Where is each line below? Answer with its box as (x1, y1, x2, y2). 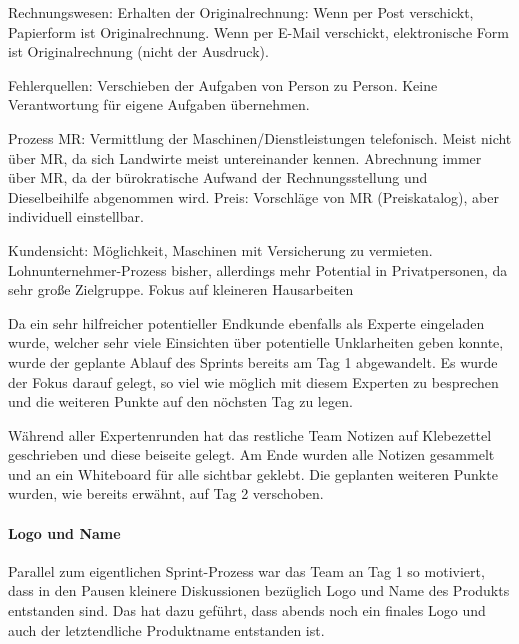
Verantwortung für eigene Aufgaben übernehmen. (8, 94, 310, 115)
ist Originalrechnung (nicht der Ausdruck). (8, 41, 269, 62)
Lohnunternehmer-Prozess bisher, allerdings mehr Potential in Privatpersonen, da (8, 259, 508, 280)
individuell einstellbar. (8, 206, 144, 227)
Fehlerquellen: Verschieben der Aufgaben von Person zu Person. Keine (8, 74, 438, 95)
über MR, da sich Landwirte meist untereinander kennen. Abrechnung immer (8, 147, 482, 168)
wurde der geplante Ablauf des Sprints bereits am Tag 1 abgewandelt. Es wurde (8, 351, 498, 372)
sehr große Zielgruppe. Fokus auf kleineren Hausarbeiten (8, 279, 354, 300)
